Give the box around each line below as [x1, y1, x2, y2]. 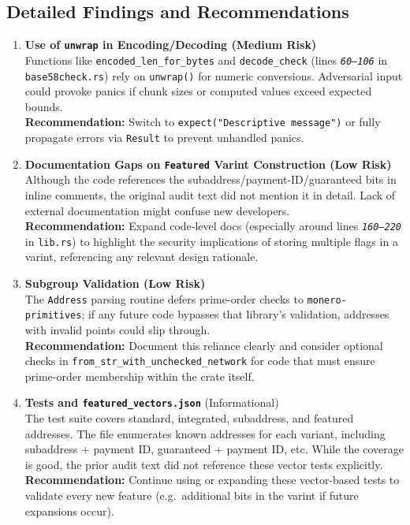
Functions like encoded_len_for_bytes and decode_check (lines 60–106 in [24, 51, 388, 68]
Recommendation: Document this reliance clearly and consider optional [24, 337, 383, 353]
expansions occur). [24, 502, 114, 519]
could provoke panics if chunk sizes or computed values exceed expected [24, 83, 372, 99]
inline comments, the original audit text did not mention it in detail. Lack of [24, 186, 396, 203]
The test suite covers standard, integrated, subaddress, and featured [24, 410, 354, 426]
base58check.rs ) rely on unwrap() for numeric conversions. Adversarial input [24, 67, 403, 84]
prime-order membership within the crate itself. [24, 367, 255, 384]
